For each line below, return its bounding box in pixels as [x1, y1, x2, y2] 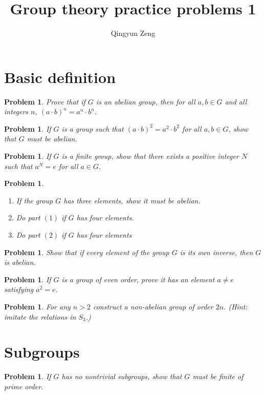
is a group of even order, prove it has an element [61, 274, 215, 284]
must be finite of [192, 371, 244, 382]
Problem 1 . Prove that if [4, 96, 85, 107]
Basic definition [4, 66, 116, 87]
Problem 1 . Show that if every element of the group [4, 246, 169, 257]
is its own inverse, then [180, 246, 253, 257]
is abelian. [4, 257, 36, 267]
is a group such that [61, 123, 124, 134]
